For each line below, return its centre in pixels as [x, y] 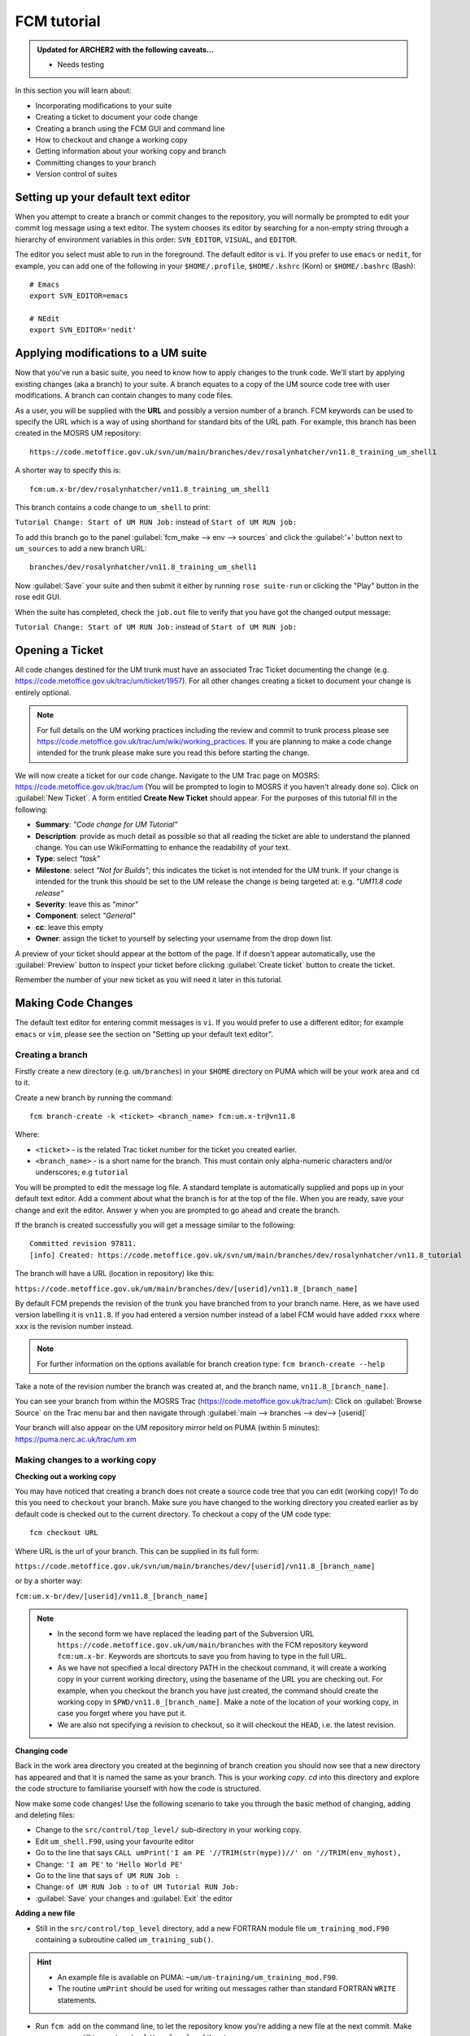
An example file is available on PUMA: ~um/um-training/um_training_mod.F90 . [198, 1977]
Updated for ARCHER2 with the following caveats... [126, 50]
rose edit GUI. [38, 597]
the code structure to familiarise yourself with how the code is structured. [138, 1788]
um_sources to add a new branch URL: [81, 549]
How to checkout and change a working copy [111, 139]
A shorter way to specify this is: [68, 470]
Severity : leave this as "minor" [87, 904]
